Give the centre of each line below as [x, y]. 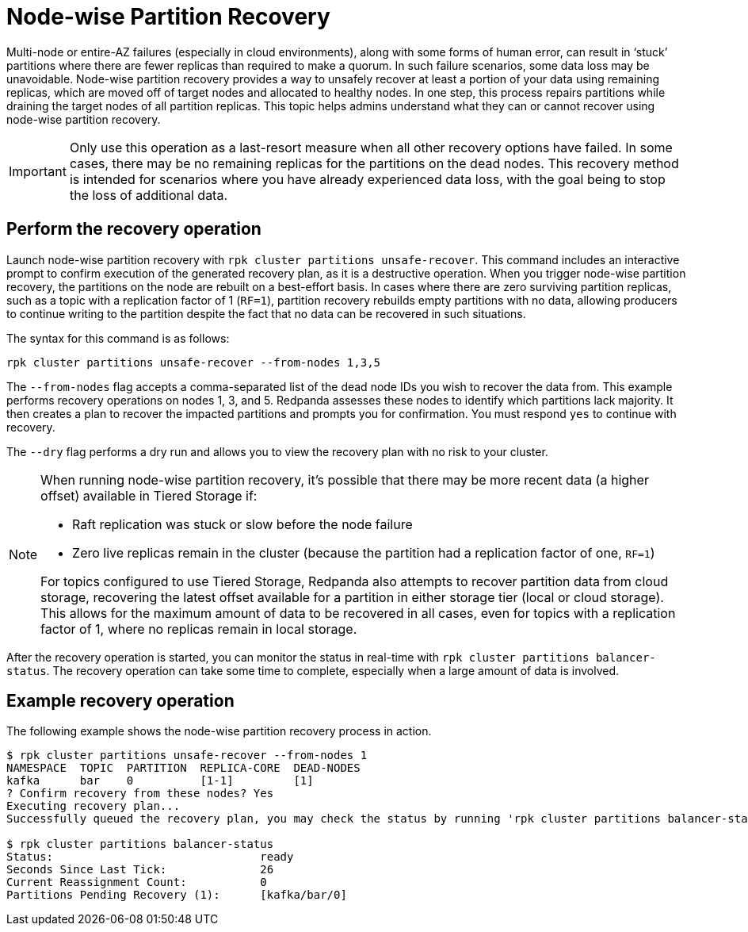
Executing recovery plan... [93, 806]
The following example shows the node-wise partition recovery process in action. [219, 731]
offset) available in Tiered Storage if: [149, 495]
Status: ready [150, 857]
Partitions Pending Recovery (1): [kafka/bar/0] [177, 895]
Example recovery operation [120, 701]
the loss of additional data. [149, 195]
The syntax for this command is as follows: [118, 338]
